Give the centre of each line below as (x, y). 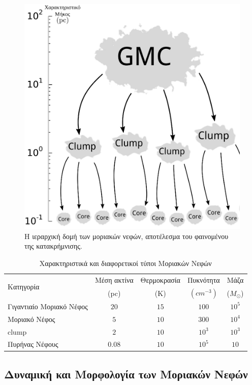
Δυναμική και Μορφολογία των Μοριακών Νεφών (126, 374)
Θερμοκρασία (160, 279)
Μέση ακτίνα (114, 279)
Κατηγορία (24, 287)
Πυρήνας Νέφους (33, 344)
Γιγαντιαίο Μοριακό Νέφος (48, 306)
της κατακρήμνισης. (53, 246)
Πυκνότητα (203, 279)
